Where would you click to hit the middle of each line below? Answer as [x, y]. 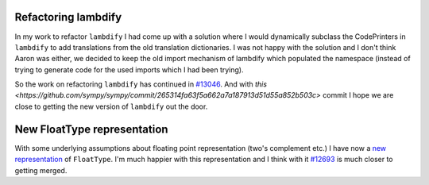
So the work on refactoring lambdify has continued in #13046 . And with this [141, 84]
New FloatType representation [91, 129]
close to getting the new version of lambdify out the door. [111, 106]
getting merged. [41, 170]
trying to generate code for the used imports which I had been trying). [129, 69]
